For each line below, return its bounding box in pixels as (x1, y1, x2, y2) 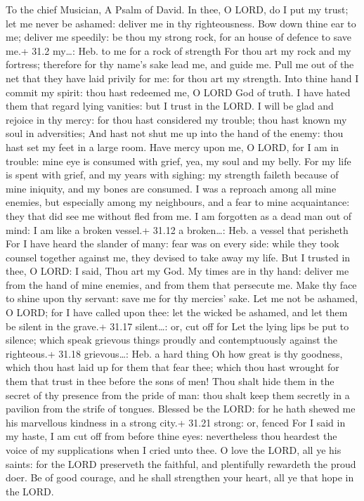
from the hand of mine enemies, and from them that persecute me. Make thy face (6, 277, 357, 292)
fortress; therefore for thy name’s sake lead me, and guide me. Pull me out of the (6, 57, 354, 72)
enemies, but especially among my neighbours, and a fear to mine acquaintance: (6, 195, 350, 209)
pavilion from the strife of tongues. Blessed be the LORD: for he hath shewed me (6, 401, 356, 416)
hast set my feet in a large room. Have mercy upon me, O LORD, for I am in (6, 139, 339, 154)
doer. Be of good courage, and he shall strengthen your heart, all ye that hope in (6, 470, 354, 485)
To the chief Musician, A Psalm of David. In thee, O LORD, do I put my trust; (6, 2, 349, 16)
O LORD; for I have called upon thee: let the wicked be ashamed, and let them (6, 305, 348, 320)
